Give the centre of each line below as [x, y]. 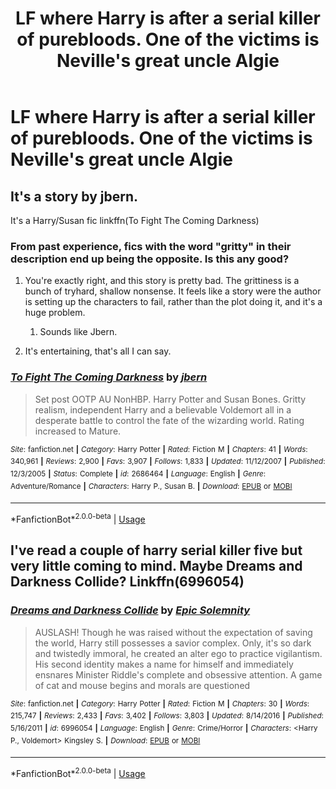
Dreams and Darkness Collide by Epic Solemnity [130, 610]
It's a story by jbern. [74, 196]
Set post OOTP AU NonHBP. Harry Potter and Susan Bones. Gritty [170, 399]
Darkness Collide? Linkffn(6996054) [127, 582]
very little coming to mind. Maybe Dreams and [156, 566]
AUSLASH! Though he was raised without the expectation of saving [173, 632]
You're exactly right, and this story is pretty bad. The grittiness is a [162, 281]
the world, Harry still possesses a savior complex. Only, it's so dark [173, 643]
